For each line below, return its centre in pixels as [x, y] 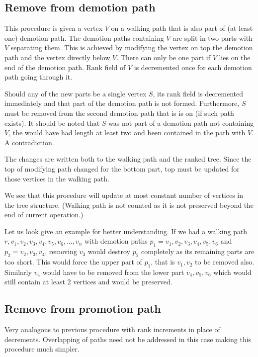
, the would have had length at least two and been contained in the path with [127, 133]
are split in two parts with [213, 38]
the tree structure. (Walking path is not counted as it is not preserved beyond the [129, 205]
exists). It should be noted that [52, 123]
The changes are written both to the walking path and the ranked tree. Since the [128, 159]
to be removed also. [225, 262]
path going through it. [39, 77]
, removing [61, 251]
